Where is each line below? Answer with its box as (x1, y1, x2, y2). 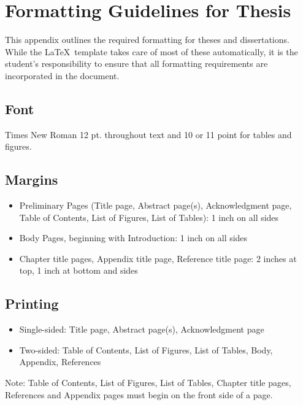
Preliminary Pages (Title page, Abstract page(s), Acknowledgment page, (19, 199, 292, 212)
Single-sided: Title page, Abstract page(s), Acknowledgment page (19, 323, 264, 336)
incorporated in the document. (5, 69, 120, 82)
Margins (5, 170, 58, 189)
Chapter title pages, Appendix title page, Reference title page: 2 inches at (19, 252, 297, 264)
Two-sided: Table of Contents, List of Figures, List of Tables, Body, (19, 343, 273, 356)
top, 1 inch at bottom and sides (19, 264, 138, 277)
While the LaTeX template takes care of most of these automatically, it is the (5, 45, 298, 58)
